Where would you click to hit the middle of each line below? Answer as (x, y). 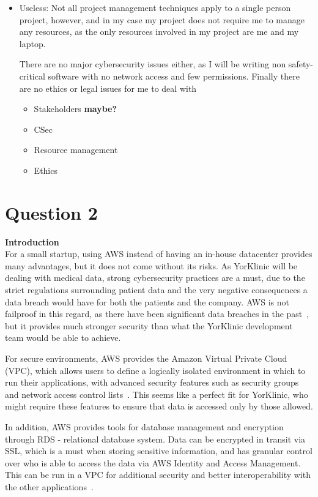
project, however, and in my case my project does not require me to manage (162, 19)
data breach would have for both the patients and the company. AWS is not (147, 301)
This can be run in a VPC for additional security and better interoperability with (158, 475)
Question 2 (51, 212)
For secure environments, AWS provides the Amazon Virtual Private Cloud (146, 358)
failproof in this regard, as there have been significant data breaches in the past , (157, 314)
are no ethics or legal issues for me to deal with (108, 88)
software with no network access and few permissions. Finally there (174, 76)
